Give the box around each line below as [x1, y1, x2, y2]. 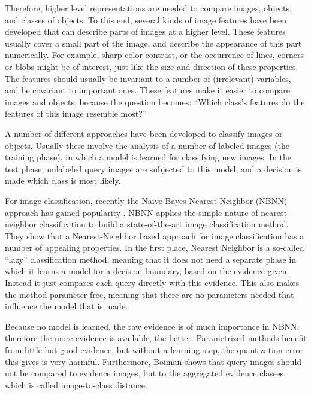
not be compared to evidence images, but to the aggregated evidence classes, [5, 367, 286, 379]
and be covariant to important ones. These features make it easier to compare [5, 84, 291, 96]
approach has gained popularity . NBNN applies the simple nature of [5, 206, 258, 218]
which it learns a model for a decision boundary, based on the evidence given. [5, 265, 289, 277]
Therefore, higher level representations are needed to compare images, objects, [5, 2, 292, 14]
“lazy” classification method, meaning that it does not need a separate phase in [5, 253, 297, 265]
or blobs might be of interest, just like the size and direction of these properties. [5, 60, 298, 72]
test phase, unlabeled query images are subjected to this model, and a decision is [5, 162, 302, 175]
